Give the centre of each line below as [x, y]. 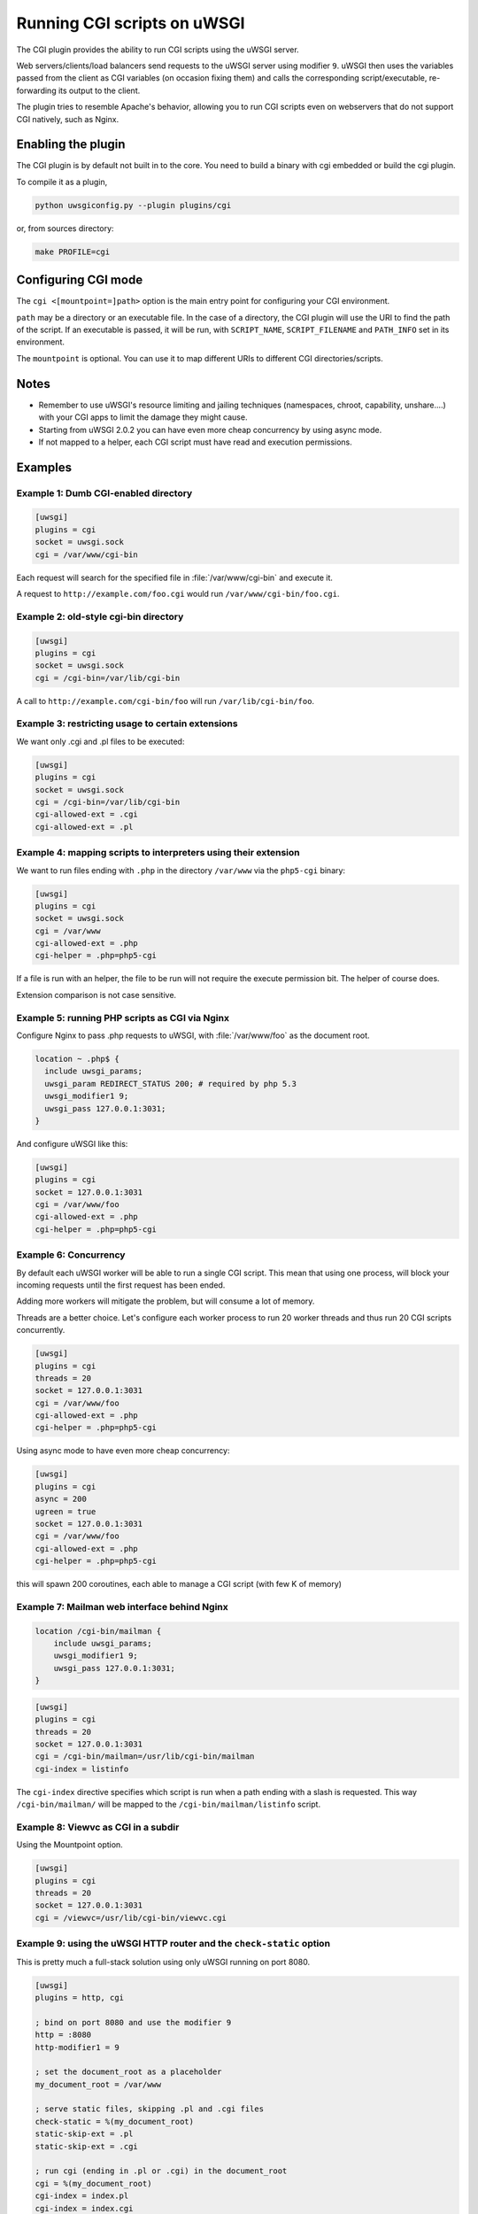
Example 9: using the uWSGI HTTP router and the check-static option [173, 1944]
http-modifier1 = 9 [77, 2047]
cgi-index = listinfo [82, 1769]
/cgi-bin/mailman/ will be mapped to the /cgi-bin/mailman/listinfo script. [169, 1804]
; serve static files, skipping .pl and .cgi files [150, 2109]
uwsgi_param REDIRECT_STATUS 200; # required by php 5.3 [170, 1084]
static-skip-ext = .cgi [87, 2146]
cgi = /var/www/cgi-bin [87, 554]
